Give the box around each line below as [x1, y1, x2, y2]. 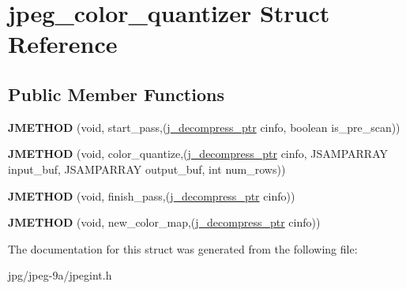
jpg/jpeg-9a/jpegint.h [8, 267, 112, 283]
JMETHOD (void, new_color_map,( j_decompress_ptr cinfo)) [8, 214, 321, 231]
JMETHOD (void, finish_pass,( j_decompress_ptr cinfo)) [8, 187, 295, 204]
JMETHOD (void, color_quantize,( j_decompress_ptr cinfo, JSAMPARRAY [8, 145, 388, 162]
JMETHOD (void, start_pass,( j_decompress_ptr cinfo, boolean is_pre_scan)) [8, 118, 400, 135]
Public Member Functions [8, 81, 224, 106]
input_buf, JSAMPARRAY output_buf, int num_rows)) [8, 160, 286, 177]
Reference [8, 28, 118, 60]
